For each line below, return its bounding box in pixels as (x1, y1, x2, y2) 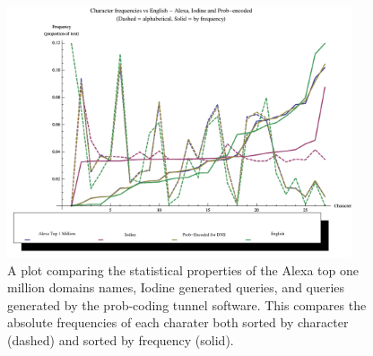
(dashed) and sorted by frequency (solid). (7, 330, 234, 349)
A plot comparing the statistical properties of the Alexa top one (7, 260, 359, 279)
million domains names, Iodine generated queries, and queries (7, 278, 345, 297)
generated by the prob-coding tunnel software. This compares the (7, 295, 367, 314)
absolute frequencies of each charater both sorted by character (7, 313, 349, 332)
